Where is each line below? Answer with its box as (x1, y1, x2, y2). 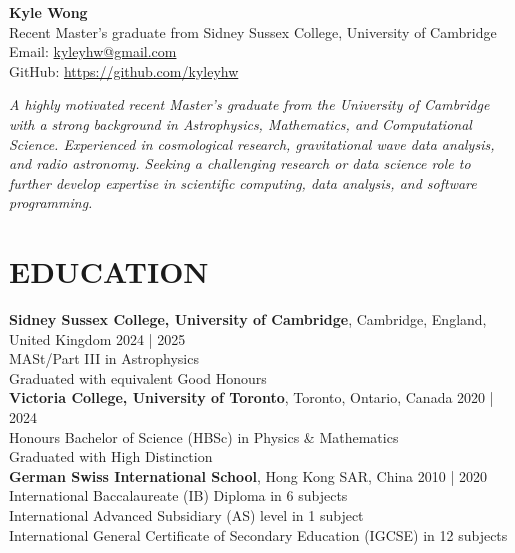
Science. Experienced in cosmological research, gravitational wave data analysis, (9, 133, 495, 154)
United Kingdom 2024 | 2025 (9, 328, 186, 349)
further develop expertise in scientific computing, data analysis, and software (9, 172, 477, 193)
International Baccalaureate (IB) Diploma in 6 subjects (9, 485, 348, 506)
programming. (9, 192, 93, 213)
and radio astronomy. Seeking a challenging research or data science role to (9, 153, 471, 174)
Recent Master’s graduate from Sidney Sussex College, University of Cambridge (9, 21, 497, 42)
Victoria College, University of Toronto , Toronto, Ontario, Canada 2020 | (9, 387, 494, 408)
